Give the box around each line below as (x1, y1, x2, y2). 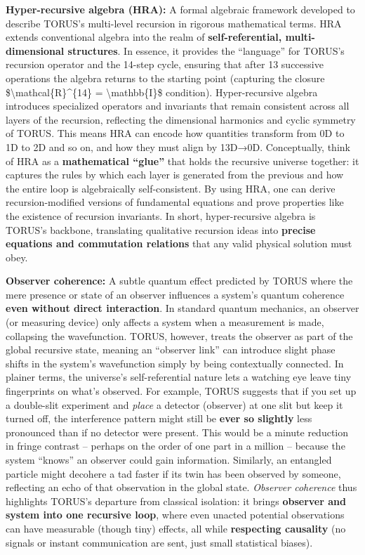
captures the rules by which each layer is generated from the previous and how (6, 167, 344, 182)
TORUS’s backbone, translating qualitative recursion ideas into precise (6, 222, 316, 237)
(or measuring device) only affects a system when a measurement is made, (6, 315, 324, 329)
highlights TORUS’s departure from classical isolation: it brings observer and (6, 493, 346, 508)
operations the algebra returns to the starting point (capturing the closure (6, 70, 325, 85)
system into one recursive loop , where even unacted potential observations (6, 507, 345, 522)
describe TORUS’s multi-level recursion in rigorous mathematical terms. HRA (6, 15, 342, 30)
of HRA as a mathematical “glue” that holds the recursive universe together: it (6, 153, 359, 168)
